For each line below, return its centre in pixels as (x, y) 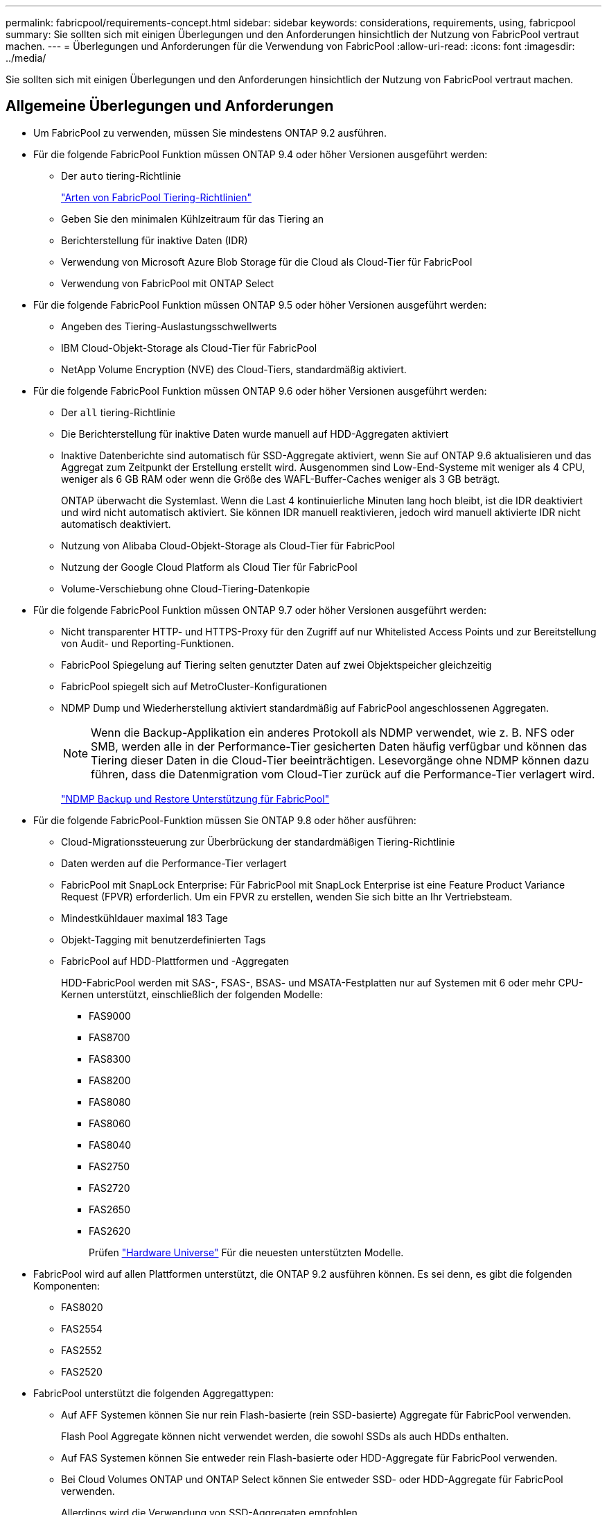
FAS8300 (110, 1059)
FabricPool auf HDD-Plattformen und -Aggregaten (175, 961)
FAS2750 (109, 1166)
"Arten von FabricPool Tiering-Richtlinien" (157, 197)
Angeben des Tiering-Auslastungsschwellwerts (169, 326)
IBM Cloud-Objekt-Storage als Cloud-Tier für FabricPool (189, 348)
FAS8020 (82, 1307)
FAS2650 (109, 1209)
